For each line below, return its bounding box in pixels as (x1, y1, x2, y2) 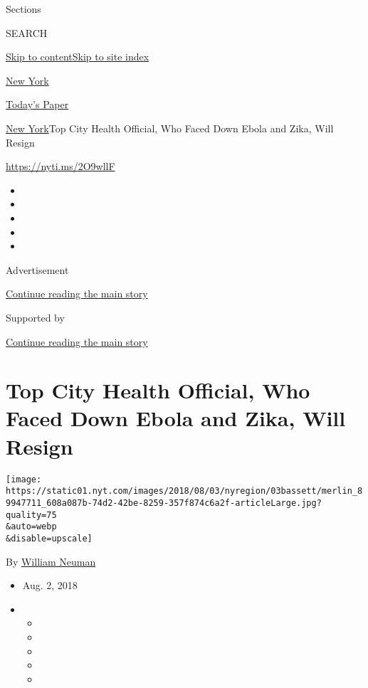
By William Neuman (6, 554, 96, 568)
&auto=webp (6, 522, 57, 532)
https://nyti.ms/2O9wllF (6, 159, 115, 174)
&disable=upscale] (6, 533, 93, 544)
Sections (6, 1, 41, 16)
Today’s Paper (6, 97, 69, 112)
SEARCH (6, 25, 48, 40)
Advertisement (6, 262, 69, 277)
